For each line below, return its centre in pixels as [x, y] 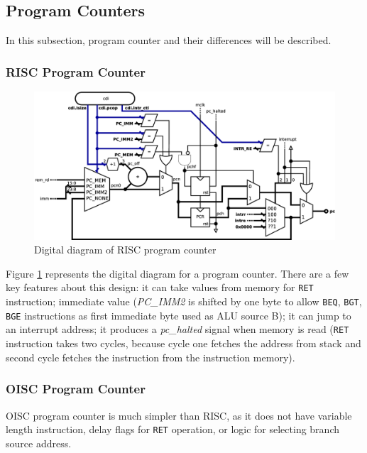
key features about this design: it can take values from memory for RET [160, 287]
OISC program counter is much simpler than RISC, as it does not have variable [179, 415]
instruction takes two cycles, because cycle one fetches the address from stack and [183, 343]
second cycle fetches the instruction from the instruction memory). [150, 357]
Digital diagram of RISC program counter [125, 250]
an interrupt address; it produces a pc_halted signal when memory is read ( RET [177, 329]
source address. [39, 443]
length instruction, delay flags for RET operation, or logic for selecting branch [172, 429]
